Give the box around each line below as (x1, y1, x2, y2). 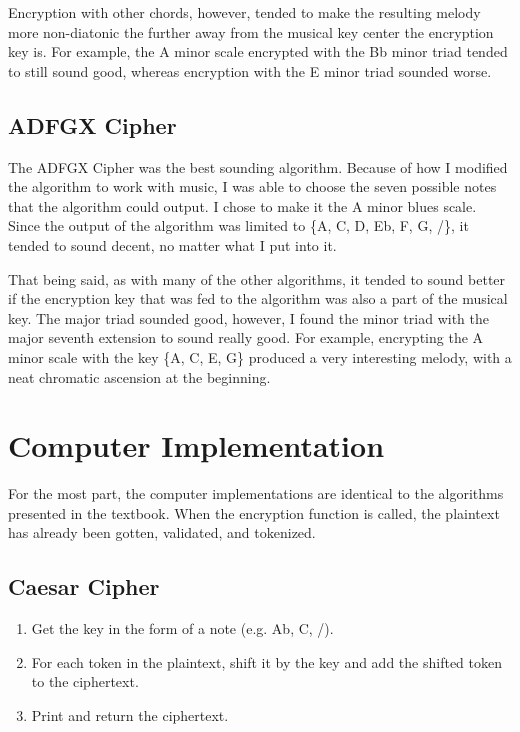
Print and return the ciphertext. (31, 705, 229, 725)
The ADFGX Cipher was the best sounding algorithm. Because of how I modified (8, 156, 508, 177)
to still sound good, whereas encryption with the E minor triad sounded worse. (8, 60, 492, 81)
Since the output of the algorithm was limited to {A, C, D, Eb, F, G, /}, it (8, 215, 469, 236)
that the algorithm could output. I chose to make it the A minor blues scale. (8, 195, 477, 216)
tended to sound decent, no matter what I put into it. (8, 234, 337, 255)
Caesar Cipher (8, 571, 160, 602)
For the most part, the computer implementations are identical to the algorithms (8, 483, 504, 504)
